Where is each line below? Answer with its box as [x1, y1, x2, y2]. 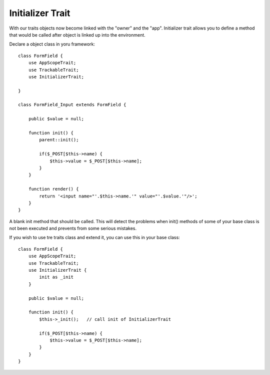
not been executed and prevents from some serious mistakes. [9, 226, 137, 232]
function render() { [28, 186, 79, 192]
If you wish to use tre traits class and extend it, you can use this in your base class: [9, 235, 180, 241]
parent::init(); [39, 137, 79, 143]
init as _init [39, 274, 74, 280]
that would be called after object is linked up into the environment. [9, 32, 146, 38]
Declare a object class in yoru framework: [9, 41, 95, 47]
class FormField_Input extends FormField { [18, 102, 126, 108]
